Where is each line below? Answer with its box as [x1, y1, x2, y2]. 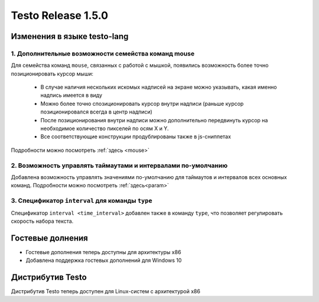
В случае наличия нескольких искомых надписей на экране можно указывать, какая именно [40, 83, 277, 91]
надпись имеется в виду [40, 92, 103, 99]
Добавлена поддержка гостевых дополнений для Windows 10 [25, 257, 182, 264]
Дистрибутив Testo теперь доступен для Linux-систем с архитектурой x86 [11, 288, 201, 295]
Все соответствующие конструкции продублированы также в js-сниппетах [40, 133, 232, 140]
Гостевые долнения [11, 233, 88, 243]
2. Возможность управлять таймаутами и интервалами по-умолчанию [11, 161, 228, 170]
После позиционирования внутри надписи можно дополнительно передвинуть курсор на [40, 116, 268, 124]
